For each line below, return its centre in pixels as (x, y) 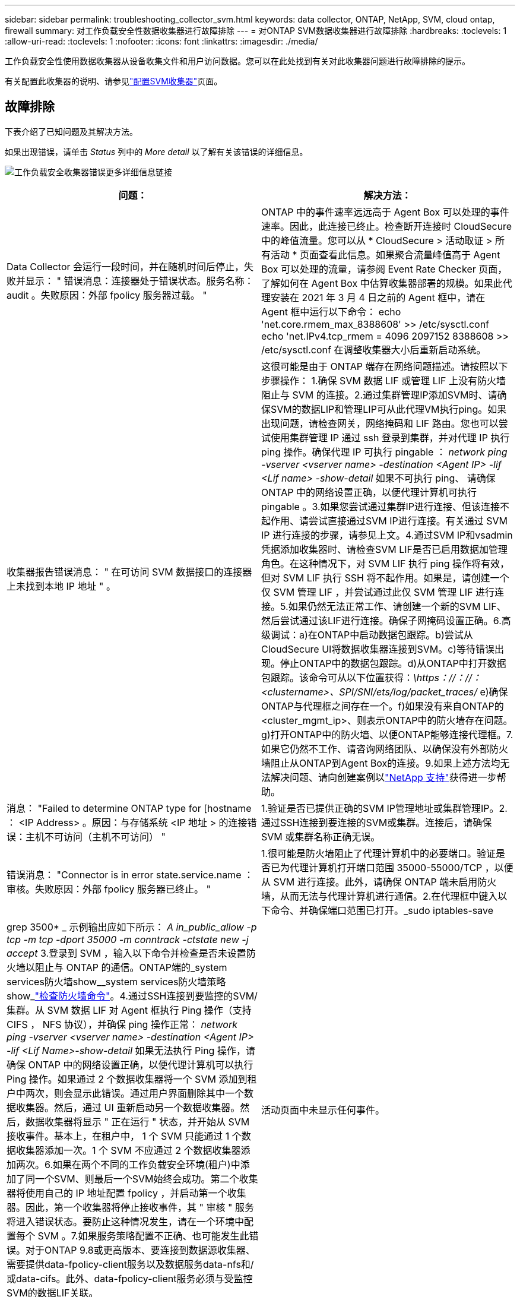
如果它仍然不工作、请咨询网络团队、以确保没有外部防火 (385, 749)
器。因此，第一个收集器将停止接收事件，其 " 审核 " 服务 (130, 1207)
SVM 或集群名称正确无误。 (321, 836)
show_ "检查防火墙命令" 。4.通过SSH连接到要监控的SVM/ (132, 996)
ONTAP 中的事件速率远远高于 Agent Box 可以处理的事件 (385, 212)
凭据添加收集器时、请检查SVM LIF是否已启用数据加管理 (385, 549)
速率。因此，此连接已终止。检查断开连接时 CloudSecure (387, 226)
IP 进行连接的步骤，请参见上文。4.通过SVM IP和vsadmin (387, 535)
